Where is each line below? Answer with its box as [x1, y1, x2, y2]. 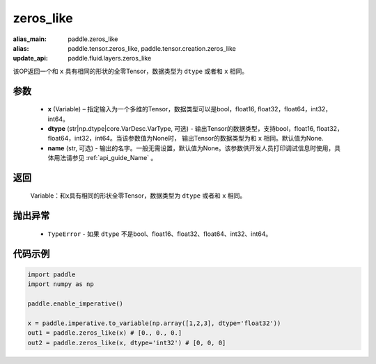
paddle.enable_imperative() [27, 300, 123, 308]
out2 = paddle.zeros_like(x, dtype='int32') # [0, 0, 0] [27, 338, 226, 347]
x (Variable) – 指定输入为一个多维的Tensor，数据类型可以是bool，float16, [47, 105, 257, 113]
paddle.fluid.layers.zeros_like [68, 54, 152, 63]
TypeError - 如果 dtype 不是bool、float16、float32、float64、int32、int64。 [47, 230, 272, 238]
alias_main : [13, 35, 47, 43]
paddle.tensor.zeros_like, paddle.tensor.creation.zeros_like [68, 44, 236, 52]
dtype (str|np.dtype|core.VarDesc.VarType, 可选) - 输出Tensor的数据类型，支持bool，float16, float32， [47, 124, 344, 132]
